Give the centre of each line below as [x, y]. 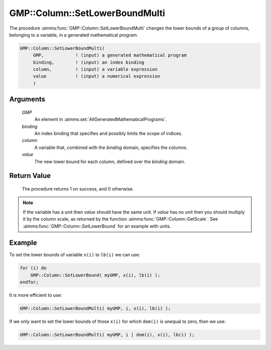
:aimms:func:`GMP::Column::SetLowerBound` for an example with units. [97, 226]
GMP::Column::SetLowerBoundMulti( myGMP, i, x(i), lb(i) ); [95, 309]
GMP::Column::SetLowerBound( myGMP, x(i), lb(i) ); [95, 275]
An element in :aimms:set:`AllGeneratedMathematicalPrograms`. [101, 119]
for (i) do [33, 268]
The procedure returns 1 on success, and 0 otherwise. [78, 189]
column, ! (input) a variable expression [95, 69]
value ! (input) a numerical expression [97, 76]
